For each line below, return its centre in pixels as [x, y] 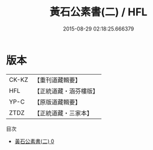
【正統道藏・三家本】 [63, 113]
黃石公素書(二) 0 [34, 141]
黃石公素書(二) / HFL [98, 12]
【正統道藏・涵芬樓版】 [66, 91]
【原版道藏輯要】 [57, 102]
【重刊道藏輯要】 [57, 80]
